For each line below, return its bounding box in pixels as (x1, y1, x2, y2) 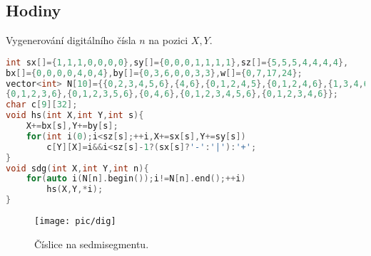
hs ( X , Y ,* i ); (46, 184, 103, 195)
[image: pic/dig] (34, 216, 116, 227)
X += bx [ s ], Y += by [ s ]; (26, 121, 118, 132)
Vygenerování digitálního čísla (6, 33, 136, 48)
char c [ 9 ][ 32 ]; (6, 100, 78, 110)
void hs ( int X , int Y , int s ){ (6, 110, 144, 121)
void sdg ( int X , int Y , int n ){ (6, 163, 149, 174)
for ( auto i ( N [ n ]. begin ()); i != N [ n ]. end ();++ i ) (26, 174, 246, 184)
